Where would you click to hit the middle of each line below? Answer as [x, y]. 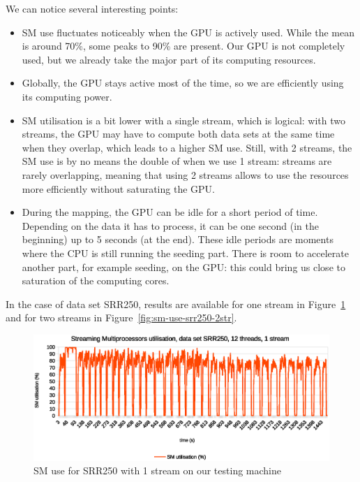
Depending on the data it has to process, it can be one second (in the [170, 225]
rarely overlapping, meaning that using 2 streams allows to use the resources [185, 174]
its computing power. [67, 96]
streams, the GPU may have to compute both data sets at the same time [178, 134]
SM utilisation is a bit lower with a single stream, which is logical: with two [184, 120]
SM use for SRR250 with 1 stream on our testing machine [157, 470]
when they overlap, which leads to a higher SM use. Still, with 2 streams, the [187, 147]
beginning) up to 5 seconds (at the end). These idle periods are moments [178, 239]
